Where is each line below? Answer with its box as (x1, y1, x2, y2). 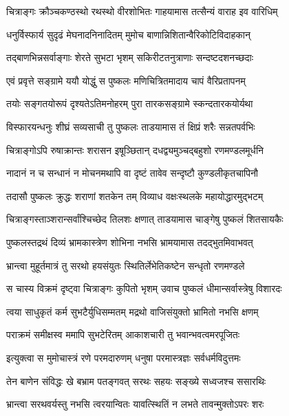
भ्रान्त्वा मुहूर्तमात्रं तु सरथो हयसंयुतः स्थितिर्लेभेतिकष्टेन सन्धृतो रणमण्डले (6, 258, 245, 272)
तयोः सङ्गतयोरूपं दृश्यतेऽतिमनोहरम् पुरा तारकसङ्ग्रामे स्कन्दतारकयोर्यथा (6, 96, 253, 111)
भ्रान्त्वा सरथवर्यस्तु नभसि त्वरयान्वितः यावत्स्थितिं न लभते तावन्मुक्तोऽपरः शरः (6, 397, 264, 411)
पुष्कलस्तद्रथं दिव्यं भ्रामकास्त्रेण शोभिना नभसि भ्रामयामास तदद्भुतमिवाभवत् (6, 234, 253, 249)
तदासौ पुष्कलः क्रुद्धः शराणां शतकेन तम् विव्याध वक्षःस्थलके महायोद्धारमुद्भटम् (6, 188, 264, 203)
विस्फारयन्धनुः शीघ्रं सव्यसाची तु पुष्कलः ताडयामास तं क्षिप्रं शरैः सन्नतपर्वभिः (6, 119, 255, 133)
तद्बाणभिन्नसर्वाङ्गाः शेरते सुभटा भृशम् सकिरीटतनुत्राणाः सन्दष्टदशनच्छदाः (6, 50, 253, 65)
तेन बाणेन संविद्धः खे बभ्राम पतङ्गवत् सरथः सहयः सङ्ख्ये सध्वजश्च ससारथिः (6, 373, 266, 388)
